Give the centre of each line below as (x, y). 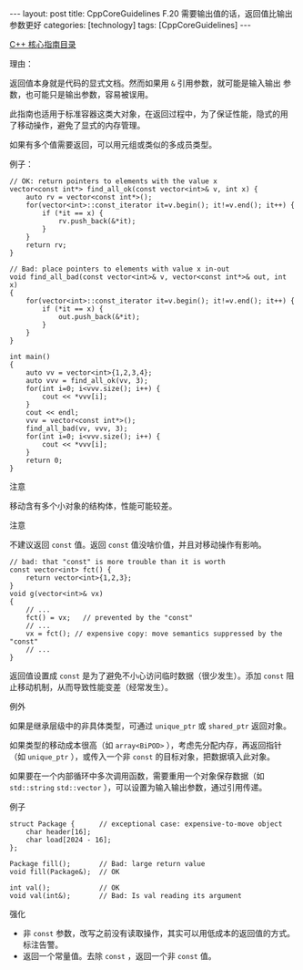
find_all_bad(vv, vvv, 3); (77, 428)
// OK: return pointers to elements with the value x (114, 181)
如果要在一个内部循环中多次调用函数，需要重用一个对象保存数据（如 (137, 776)
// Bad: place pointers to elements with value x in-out (120, 269)
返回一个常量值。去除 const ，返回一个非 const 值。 (119, 956)
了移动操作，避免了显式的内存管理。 (77, 125)
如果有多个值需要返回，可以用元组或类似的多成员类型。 (113, 144)
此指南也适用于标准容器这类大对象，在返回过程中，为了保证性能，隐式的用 (149, 114)
